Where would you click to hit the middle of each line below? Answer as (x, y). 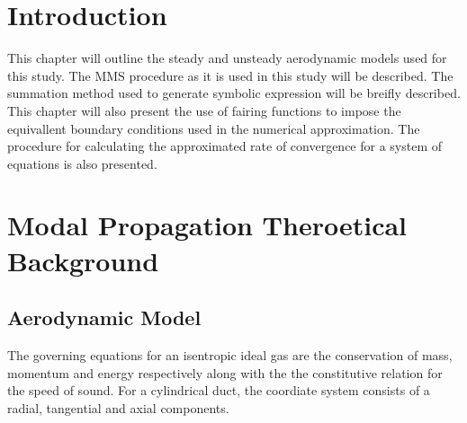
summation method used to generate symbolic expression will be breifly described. (234, 93)
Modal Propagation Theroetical (207, 225)
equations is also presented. (82, 163)
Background (83, 260)
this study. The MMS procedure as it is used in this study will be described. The (230, 75)
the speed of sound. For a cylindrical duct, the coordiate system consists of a (219, 390)
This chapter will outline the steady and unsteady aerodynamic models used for (227, 58)
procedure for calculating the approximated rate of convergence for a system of (225, 146)
